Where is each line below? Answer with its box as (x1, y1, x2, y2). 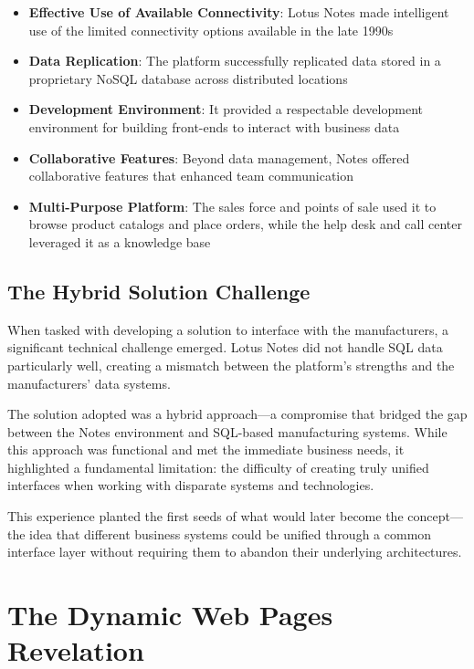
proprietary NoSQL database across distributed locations (28, 68, 348, 88)
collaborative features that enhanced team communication (28, 166, 354, 185)
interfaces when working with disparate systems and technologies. (7, 476, 374, 495)
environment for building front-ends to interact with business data (28, 117, 400, 136)
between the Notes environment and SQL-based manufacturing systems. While (7, 422, 448, 441)
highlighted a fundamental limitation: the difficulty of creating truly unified (7, 457, 429, 476)
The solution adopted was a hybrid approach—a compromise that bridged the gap (7, 404, 468, 423)
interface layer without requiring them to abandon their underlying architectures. (7, 542, 462, 561)
